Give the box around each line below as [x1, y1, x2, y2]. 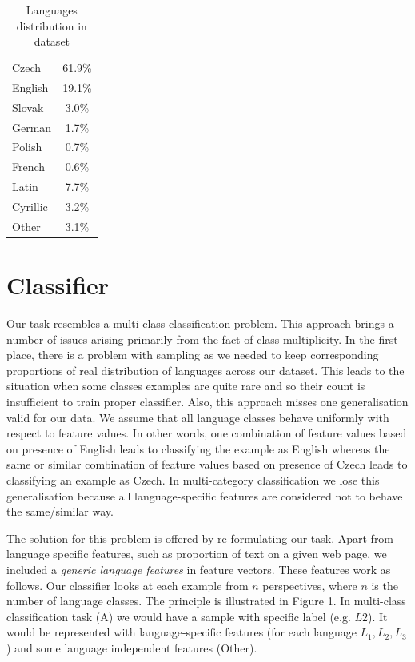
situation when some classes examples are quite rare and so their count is [6, 377, 365, 394]
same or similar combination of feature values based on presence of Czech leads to [6, 456, 408, 473]
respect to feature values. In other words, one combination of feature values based [6, 425, 407, 441]
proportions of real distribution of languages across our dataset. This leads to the [6, 361, 405, 378]
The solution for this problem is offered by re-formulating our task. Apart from [6, 529, 394, 546]
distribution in [16, 17, 87, 34]
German [12, 118, 52, 135]
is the [371, 576, 398, 593]
